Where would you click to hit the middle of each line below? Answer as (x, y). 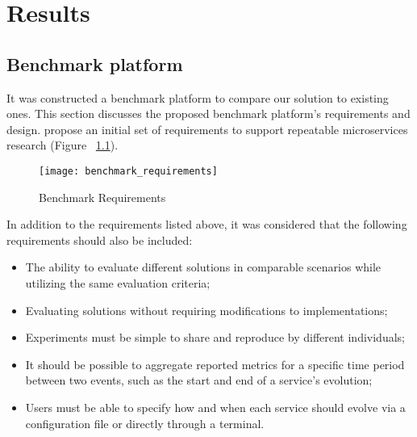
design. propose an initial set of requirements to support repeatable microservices (207, 129)
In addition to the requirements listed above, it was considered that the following (207, 224)
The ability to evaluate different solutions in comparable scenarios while (203, 267)
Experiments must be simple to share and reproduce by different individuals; (215, 337)
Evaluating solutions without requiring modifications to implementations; (206, 310)
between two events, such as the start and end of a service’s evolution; (199, 380)
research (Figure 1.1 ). (63, 145)
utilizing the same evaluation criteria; (118, 282)
